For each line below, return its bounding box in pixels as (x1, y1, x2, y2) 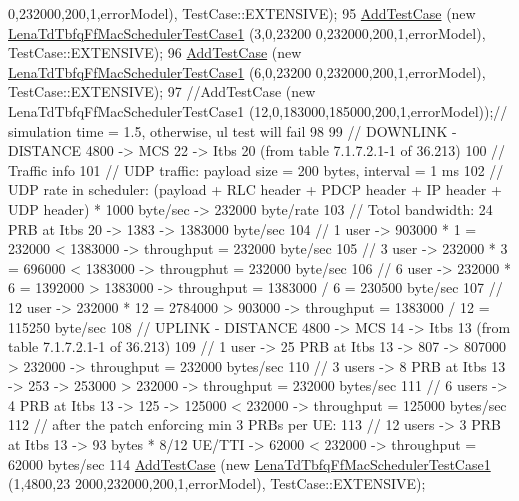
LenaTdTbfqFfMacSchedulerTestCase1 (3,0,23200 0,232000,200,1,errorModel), (8, 22, 486, 43)
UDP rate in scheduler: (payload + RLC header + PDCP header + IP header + (8, 179, 502, 200)
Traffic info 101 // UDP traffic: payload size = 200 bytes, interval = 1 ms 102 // (8, 159, 504, 180)
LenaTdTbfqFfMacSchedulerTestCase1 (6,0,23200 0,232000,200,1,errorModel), (8, 61, 486, 82)
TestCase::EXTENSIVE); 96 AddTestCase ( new (8, 42, 302, 63)
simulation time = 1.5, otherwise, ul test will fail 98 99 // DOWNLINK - (8, 120, 457, 141)
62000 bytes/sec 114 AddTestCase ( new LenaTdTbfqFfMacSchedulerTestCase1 (8, 453, 491, 474)
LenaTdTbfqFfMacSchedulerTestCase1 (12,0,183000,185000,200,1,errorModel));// (8, 100, 508, 121)
